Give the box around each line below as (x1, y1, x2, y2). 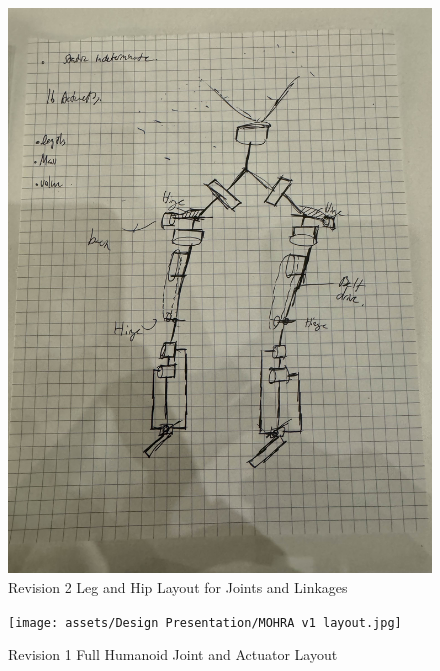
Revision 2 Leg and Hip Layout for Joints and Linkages (8, 576, 348, 597)
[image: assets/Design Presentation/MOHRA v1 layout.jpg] (8, 615, 402, 630)
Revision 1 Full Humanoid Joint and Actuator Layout (8, 644, 338, 665)
